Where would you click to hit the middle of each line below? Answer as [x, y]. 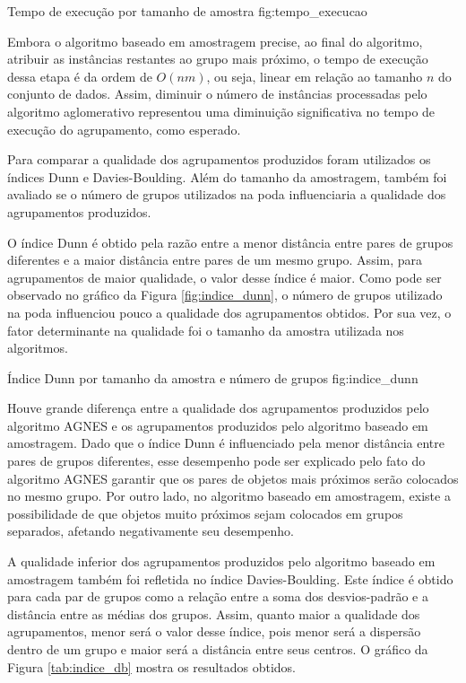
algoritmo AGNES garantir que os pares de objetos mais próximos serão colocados [233, 478]
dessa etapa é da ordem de [80, 76]
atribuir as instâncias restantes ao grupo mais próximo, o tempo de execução [218, 59]
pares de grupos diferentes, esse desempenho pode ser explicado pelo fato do [216, 461]
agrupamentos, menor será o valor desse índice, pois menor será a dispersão [214, 631]
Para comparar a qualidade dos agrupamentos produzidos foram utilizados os [219, 159]
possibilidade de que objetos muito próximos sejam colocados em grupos [205, 513]
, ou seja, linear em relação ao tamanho [315, 76]
